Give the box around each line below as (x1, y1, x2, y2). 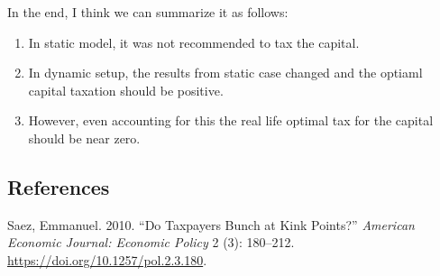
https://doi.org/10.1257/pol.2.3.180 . (7, 250, 207, 269)
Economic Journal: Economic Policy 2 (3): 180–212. (7, 233, 295, 252)
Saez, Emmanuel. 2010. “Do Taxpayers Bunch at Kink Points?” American (7, 215, 415, 234)
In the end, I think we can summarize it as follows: (7, 3, 289, 21)
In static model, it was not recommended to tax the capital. (28, 32, 360, 51)
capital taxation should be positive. (28, 80, 224, 99)
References (7, 172, 110, 200)
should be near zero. (28, 128, 141, 147)
